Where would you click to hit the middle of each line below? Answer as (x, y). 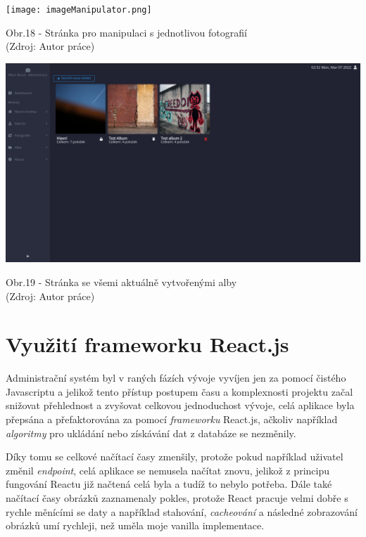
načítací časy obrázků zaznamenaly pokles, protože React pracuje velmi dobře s (177, 498)
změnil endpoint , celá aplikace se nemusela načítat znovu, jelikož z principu (168, 470)
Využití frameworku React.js (147, 344)
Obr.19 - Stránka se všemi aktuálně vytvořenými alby (121, 282)
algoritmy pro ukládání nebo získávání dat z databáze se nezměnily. (151, 433)
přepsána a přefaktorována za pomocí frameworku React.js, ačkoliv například (172, 419)
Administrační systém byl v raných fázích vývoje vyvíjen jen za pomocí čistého (176, 378)
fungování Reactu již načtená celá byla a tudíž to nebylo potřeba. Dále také (169, 484)
